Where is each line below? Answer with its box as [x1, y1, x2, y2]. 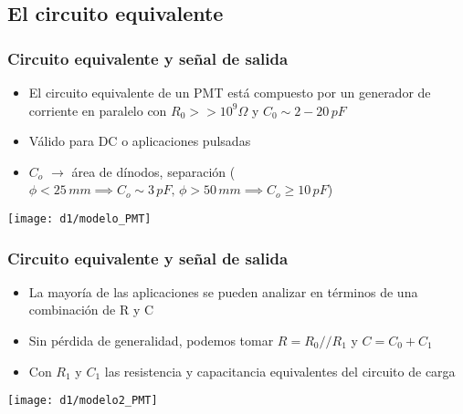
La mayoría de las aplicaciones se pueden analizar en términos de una [28, 282, 418, 301]
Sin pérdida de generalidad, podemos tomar [28, 331, 274, 350]
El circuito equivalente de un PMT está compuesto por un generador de [28, 83, 431, 101]
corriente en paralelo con [28, 100, 167, 119]
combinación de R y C [28, 300, 154, 319]
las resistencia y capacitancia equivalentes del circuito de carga [104, 361, 456, 380]
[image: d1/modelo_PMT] [7, 212, 152, 225]
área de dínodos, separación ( [71, 161, 236, 181]
